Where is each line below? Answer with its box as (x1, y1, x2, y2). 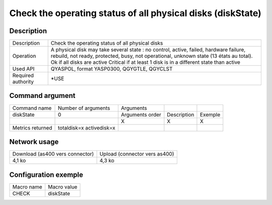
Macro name (12, 183, 42, 190)
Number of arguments (58, 105, 110, 112)
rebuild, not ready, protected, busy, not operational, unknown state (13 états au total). (50, 53, 253, 60)
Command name (12, 105, 52, 112)
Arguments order (121, 111, 161, 118)
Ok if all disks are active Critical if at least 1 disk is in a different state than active (50, 59, 240, 66)
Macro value (48, 183, 78, 190)
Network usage (9, 138, 59, 146)
